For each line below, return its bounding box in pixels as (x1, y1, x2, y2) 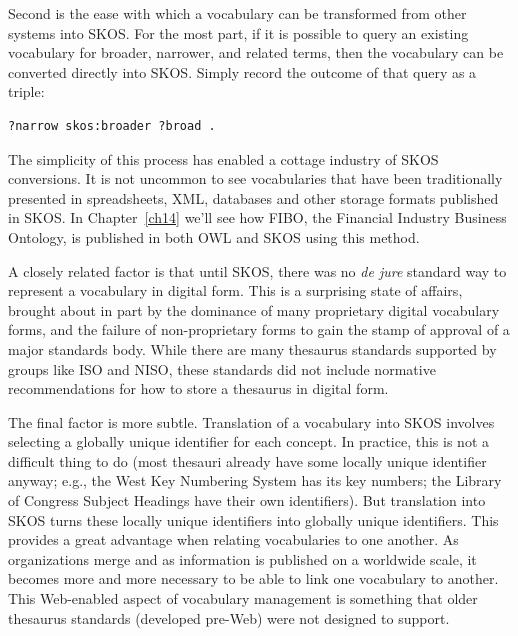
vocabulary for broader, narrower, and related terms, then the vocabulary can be (8, 42, 504, 63)
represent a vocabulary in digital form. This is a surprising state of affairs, (8, 280, 463, 301)
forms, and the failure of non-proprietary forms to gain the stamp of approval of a (8, 319, 510, 340)
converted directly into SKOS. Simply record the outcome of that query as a (8, 61, 477, 82)
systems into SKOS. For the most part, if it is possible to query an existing (8, 22, 469, 43)
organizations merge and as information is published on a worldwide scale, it (8, 548, 477, 569)
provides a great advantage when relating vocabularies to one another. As (8, 529, 459, 550)
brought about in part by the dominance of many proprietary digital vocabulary (8, 299, 500, 320)
